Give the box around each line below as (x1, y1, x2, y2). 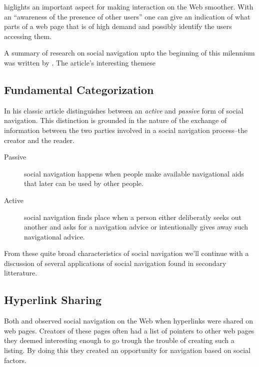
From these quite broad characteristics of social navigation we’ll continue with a (4, 248, 249, 258)
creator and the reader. (4, 134, 74, 145)
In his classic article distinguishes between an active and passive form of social (4, 105, 243, 115)
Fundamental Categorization (4, 81, 154, 97)
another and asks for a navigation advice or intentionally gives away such (24, 221, 248, 232)
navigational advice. (24, 231, 85, 241)
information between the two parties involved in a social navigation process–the (4, 124, 247, 135)
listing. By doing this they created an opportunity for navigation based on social (4, 345, 251, 355)
